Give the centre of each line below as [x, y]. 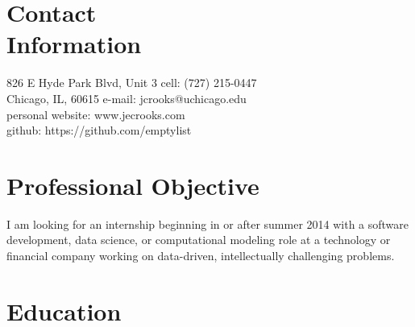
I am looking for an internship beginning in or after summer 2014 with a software [208, 224]
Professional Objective [133, 185]
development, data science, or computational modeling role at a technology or [199, 240]
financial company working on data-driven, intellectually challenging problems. [201, 255]
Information [74, 44]
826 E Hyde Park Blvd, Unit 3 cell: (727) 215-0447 [132, 83]
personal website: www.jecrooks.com [96, 114]
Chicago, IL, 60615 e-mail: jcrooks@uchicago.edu [127, 98]
